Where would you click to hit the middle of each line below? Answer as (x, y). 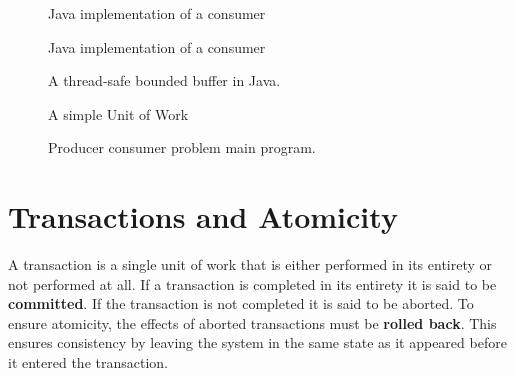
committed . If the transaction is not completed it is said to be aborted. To (241, 303)
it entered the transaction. (88, 362)
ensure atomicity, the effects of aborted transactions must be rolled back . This (252, 322)
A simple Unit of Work (118, 113)
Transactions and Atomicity (203, 216)
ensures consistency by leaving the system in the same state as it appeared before (257, 342)
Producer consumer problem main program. (182, 147)
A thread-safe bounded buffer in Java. (164, 80)
